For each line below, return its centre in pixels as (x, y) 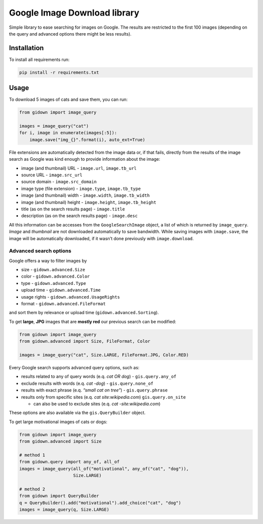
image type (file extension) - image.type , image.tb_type (81, 188)
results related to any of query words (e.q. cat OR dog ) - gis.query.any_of (99, 376)
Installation (26, 48)
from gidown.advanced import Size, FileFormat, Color (85, 341)
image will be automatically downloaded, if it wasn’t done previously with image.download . (102, 238)
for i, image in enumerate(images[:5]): (68, 133)
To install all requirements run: (39, 59)
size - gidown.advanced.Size (53, 270)
